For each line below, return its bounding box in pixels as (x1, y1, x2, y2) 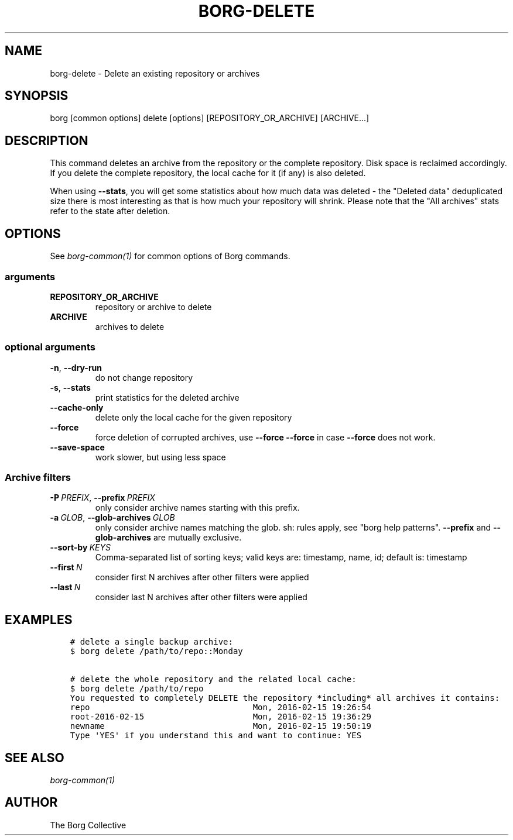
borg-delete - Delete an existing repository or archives (50, 68, 260, 78)
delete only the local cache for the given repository (95, 412, 292, 422)
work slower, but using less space (95, 452, 226, 462)
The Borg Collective (50, 820, 126, 830)
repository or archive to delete (95, 301, 212, 312)
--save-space (50, 442, 105, 452)
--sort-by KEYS (50, 542, 111, 553)
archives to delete (95, 321, 165, 332)
